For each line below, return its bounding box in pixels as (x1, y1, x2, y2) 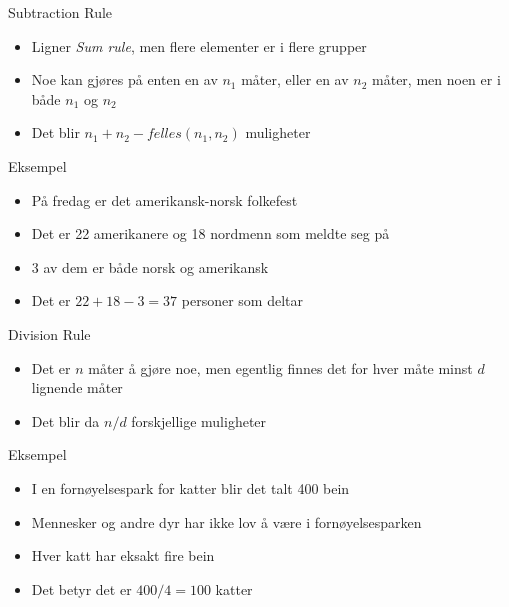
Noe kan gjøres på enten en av (31, 69, 218, 90)
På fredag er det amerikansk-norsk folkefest (31, 189, 298, 210)
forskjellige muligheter (131, 410, 267, 431)
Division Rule (8, 323, 91, 344)
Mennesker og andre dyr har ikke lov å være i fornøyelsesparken (31, 511, 422, 532)
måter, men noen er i (372, 69, 501, 90)
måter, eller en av (241, 69, 349, 90)
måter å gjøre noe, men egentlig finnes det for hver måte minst (88, 357, 473, 378)
